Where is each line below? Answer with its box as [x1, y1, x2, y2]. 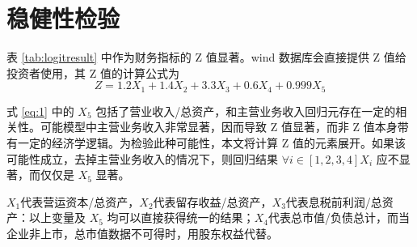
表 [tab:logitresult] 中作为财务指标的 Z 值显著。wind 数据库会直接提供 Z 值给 [6, 49, 406, 66]
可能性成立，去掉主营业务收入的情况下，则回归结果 [6, 150, 278, 167]
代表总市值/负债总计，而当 [267, 209, 410, 226]
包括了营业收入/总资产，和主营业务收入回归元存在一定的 [95, 102, 396, 119]
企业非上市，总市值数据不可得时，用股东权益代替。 [6, 224, 278, 241]
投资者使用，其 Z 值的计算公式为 [6, 64, 179, 81]
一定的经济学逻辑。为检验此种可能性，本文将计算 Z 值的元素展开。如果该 [17, 134, 406, 151]
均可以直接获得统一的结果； [107, 209, 255, 226]
